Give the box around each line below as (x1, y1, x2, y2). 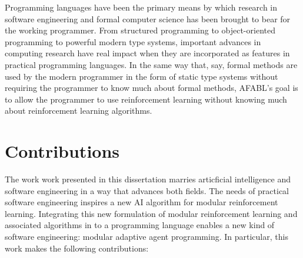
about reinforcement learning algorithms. (5, 104, 152, 117)
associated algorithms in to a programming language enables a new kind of (5, 219, 275, 231)
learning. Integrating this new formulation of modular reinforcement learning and (5, 207, 298, 219)
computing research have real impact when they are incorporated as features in (5, 47, 290, 59)
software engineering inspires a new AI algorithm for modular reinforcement (5, 196, 278, 208)
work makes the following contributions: (5, 242, 149, 254)
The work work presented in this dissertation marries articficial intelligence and (5, 173, 291, 185)
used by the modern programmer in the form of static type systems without (5, 70, 278, 82)
